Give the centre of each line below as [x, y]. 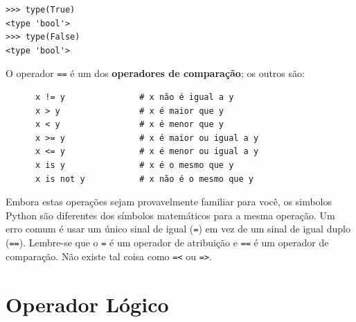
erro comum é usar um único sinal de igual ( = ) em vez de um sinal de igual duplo [178, 229]
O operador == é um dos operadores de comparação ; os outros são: [155, 73]
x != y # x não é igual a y [134, 98]
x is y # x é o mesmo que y [134, 165]
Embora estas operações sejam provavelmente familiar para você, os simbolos [169, 202]
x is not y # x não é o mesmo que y [144, 179]
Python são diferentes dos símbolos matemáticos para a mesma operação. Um [170, 215]
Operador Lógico [87, 304]
